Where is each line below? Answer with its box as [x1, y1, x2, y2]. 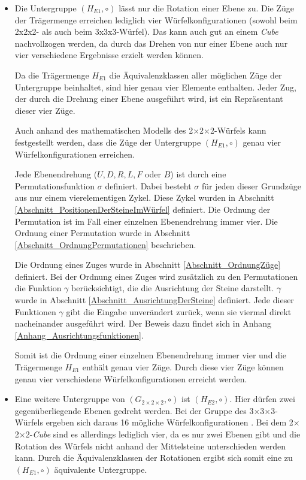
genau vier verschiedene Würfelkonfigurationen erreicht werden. [14, 372, 247, 385]
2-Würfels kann [210, 124, 266, 137]
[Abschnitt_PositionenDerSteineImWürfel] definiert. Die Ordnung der [14, 203, 271, 215]
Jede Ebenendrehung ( [14, 168, 98, 180]
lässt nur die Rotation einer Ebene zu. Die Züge [119, 2, 294, 14]
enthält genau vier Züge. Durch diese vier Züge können [82, 361, 284, 373]
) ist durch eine [170, 168, 226, 180]
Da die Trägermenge [14, 68, 89, 81]
